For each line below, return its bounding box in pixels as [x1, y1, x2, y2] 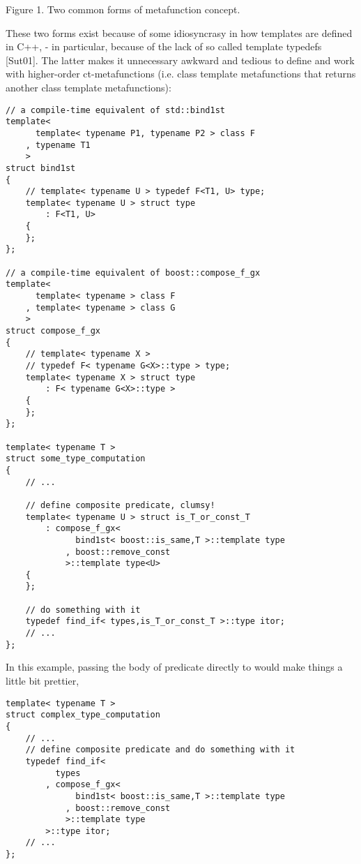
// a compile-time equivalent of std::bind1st [6, 105, 225, 115]
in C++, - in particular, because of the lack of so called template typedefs [6, 39, 322, 54]
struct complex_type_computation [6, 710, 160, 720]
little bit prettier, [6, 673, 79, 687]
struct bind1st [6, 163, 76, 173]
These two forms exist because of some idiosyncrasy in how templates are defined [6, 25, 353, 40]
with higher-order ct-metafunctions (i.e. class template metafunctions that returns [6, 66, 356, 81]
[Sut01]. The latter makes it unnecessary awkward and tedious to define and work [6, 52, 355, 67]
